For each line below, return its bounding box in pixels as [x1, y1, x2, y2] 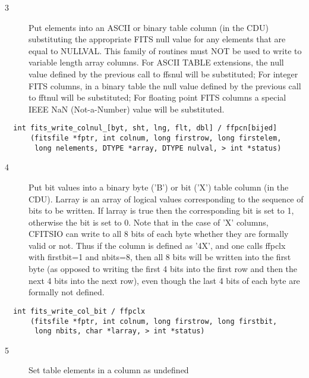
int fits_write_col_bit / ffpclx [13, 307, 146, 315]
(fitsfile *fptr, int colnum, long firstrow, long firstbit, [30, 317, 278, 326]
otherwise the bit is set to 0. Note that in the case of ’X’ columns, [29, 215, 269, 228]
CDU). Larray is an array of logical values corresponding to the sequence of [29, 192, 304, 205]
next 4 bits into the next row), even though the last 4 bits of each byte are [29, 274, 300, 286]
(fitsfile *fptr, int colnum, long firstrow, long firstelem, [30, 134, 282, 142]
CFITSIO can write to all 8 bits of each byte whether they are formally [29, 227, 289, 240]
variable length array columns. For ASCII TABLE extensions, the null [29, 56, 284, 68]
